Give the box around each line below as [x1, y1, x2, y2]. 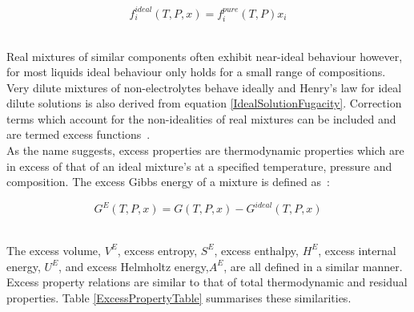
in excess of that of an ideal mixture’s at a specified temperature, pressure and [6, 157, 392, 174]
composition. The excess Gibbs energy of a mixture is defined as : [6, 173, 330, 190]
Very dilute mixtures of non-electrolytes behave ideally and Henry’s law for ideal [6, 79, 402, 95]
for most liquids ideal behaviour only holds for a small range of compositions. [6, 63, 386, 80]
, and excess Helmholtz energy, [58, 257, 209, 274]
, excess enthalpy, [214, 241, 299, 258]
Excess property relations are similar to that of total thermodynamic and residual [6, 274, 408, 290]
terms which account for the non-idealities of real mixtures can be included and [6, 110, 396, 127]
